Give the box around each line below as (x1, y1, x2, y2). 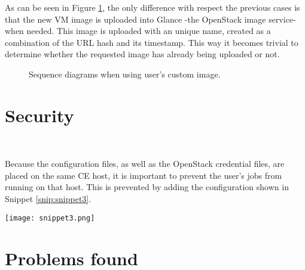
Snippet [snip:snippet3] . (5, 193, 91, 205)
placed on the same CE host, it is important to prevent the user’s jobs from (5, 169, 282, 181)
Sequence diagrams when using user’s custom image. (29, 67, 221, 80)
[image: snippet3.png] (5, 213, 95, 222)
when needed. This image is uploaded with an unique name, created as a (5, 24, 271, 37)
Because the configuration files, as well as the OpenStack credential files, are (5, 157, 285, 170)
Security (5, 103, 74, 127)
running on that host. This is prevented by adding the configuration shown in (5, 181, 289, 193)
